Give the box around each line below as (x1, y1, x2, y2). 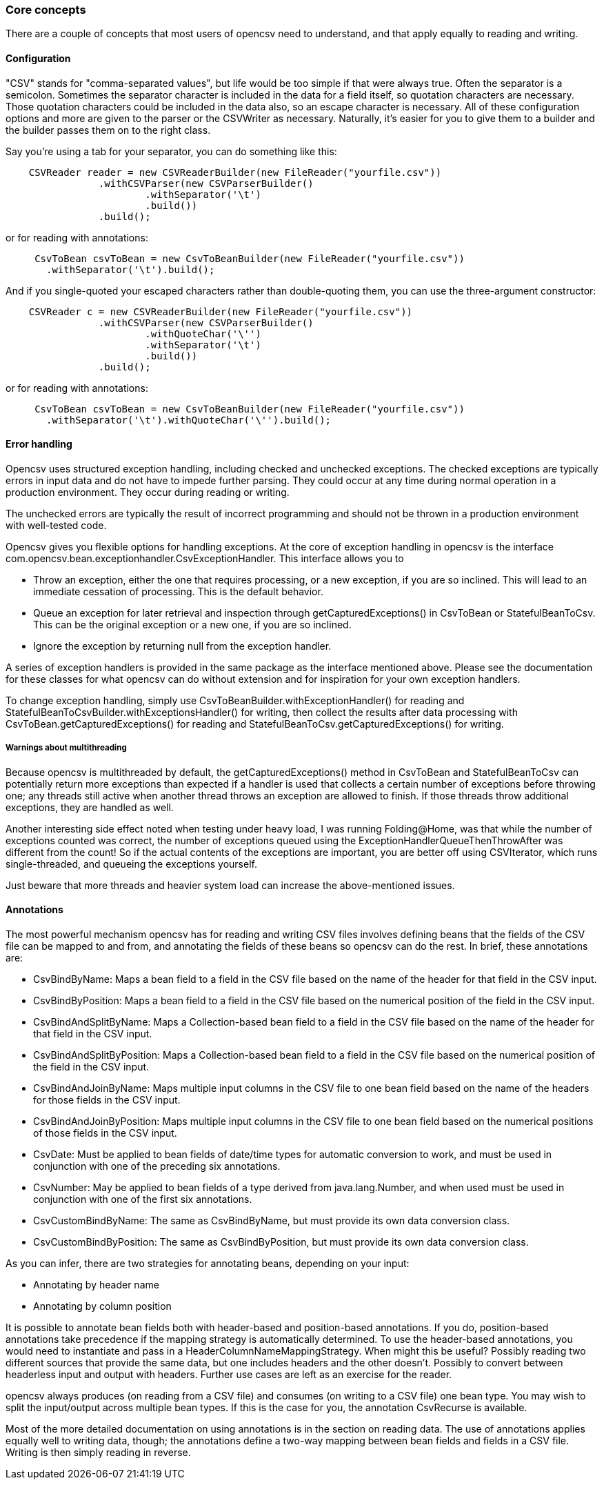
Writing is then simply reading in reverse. (6, 1446, 191, 1458)
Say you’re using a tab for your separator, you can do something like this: (6, 145, 337, 157)
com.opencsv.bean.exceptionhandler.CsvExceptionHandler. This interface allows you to (6, 552, 404, 564)
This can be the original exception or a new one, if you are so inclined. (33, 618, 352, 630)
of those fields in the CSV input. (33, 1126, 177, 1139)
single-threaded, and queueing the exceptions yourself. (6, 857, 257, 870)
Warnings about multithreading (6, 743, 127, 753)
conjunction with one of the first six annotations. (33, 1193, 252, 1205)
